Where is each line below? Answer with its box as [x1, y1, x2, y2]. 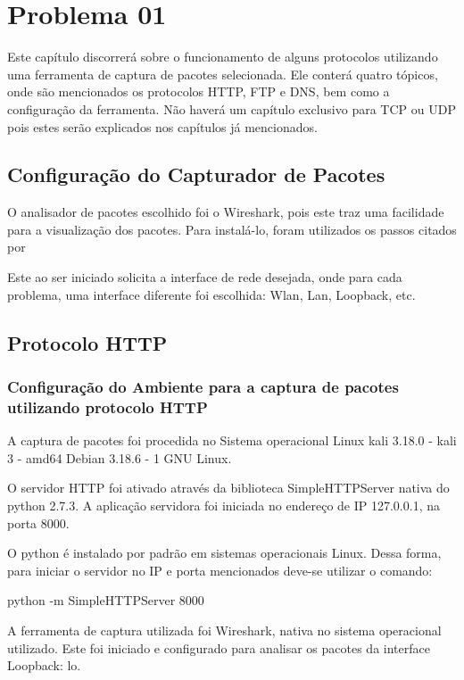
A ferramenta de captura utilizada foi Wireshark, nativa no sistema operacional [7, 620, 442, 639]
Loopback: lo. [7, 656, 81, 675]
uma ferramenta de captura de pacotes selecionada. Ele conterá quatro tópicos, [7, 64, 438, 83]
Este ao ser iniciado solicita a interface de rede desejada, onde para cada [7, 268, 402, 286]
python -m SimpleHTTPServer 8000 [7, 591, 204, 610]
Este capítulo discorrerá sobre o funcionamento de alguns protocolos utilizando [7, 47, 438, 66]
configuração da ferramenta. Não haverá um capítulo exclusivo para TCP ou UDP [7, 99, 456, 118]
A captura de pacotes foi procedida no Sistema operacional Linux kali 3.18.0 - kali [7, 431, 457, 450]
